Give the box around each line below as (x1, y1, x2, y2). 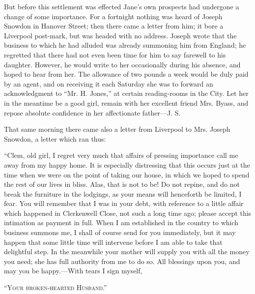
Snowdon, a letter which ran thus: (4, 133, 106, 144)
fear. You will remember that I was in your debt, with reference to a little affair (4, 198, 244, 208)
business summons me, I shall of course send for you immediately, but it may (4, 227, 236, 237)
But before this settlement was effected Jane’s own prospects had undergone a (4, 1, 239, 11)
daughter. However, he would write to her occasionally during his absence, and (4, 59, 241, 69)
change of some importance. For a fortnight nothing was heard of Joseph (4, 11, 223, 21)
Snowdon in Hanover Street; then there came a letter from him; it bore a (4, 21, 224, 31)
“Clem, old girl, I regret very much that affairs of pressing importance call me (4, 150, 238, 160)
